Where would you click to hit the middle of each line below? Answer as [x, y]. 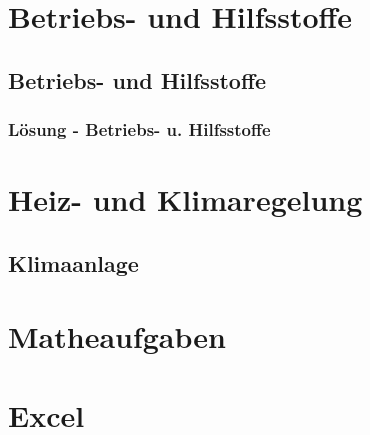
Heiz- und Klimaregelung [185, 199]
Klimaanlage [73, 262]
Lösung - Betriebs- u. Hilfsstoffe [139, 129]
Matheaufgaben [117, 336]
